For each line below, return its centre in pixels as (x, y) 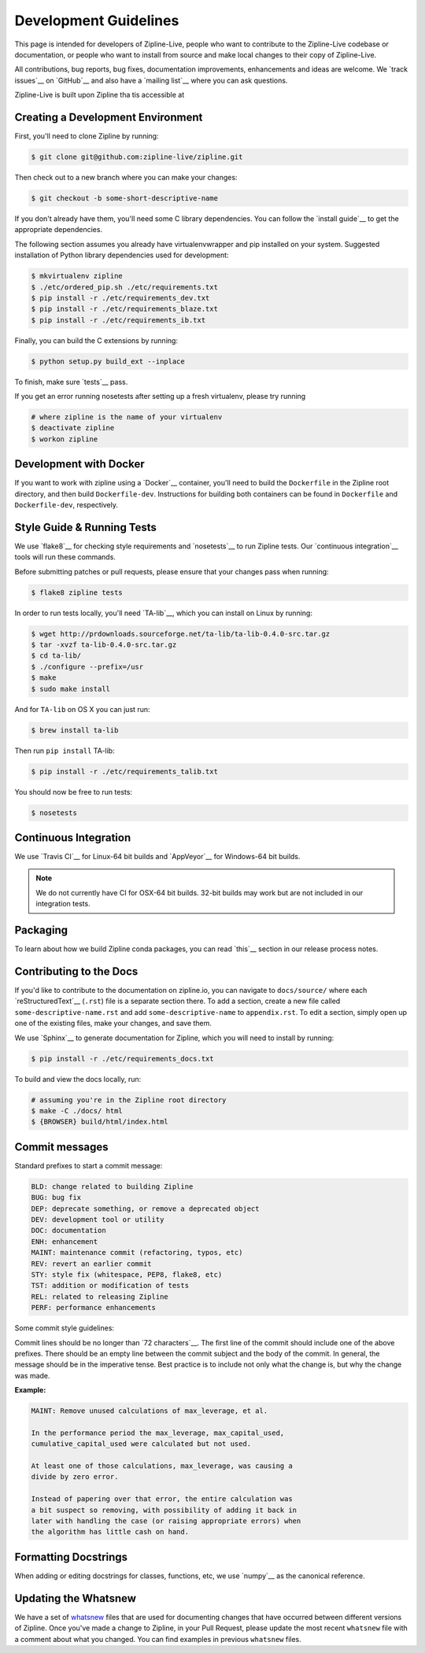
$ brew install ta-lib (75, 730)
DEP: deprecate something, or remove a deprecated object (145, 1208)
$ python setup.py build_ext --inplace (108, 361)
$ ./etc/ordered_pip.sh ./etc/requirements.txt (124, 287)
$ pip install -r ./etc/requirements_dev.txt (120, 298)
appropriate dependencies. (58, 230)
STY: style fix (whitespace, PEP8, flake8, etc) (127, 1274)
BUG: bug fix (56, 1197)
